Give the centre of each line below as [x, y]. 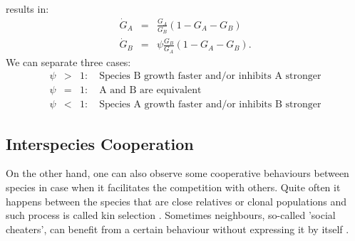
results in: [27, 9]
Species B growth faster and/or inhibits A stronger [210, 76]
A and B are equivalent [150, 91]
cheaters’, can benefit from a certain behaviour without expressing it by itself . [177, 229]
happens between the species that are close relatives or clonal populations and [176, 201]
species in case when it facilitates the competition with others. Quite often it [173, 187]
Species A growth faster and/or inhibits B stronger [210, 105]
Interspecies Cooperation [100, 143]
